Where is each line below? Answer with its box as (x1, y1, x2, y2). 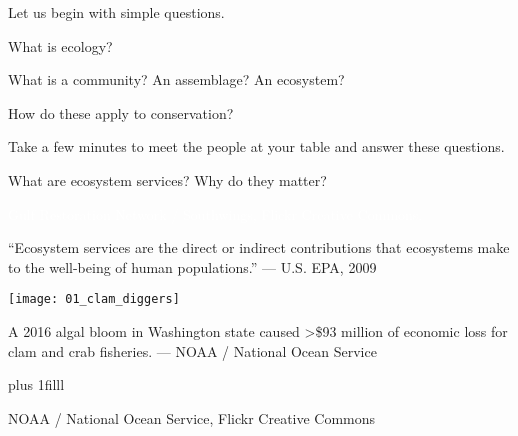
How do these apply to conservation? (8, 102, 234, 123)
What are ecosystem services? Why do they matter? (8, 169, 327, 190)
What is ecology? (8, 35, 113, 56)
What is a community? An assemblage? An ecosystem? (8, 69, 345, 90)
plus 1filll (8, 374, 65, 395)
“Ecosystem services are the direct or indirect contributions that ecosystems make (8, 237, 510, 258)
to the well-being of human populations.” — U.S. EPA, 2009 (8, 256, 377, 277)
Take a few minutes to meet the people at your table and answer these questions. (8, 136, 505, 157)
